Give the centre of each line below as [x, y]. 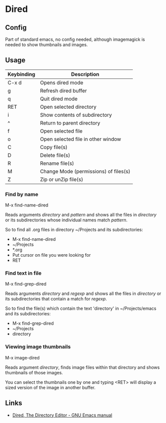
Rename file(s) [57, 163]
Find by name [22, 194]
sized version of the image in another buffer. [50, 387]
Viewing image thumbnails [38, 347]
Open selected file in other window [81, 139]
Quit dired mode [59, 99]
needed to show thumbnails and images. [47, 45]
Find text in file [23, 273]
